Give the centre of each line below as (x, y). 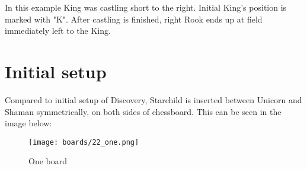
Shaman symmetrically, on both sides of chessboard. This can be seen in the (143, 111)
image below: (28, 123)
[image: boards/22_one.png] (84, 142)
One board (48, 161)
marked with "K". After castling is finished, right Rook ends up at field (134, 19)
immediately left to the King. (58, 31)
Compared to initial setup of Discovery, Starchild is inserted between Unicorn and (153, 99)
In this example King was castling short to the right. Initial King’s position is (146, 7)
